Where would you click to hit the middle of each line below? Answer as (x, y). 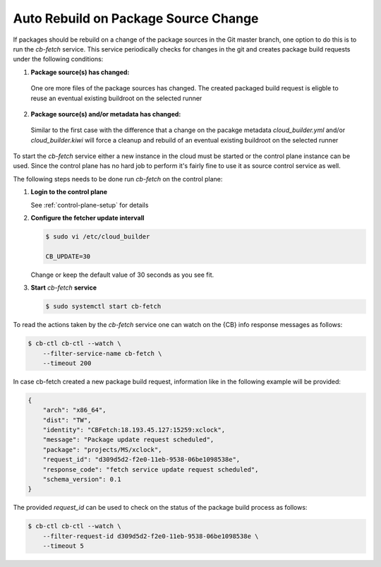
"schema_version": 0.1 (82, 479)
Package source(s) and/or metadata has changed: (106, 114)
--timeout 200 (67, 363)
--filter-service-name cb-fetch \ (102, 353)
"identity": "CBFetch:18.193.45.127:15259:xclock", (134, 430)
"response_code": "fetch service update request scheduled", (151, 469)
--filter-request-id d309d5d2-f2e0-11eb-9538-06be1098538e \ (151, 536)
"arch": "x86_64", (74, 410)
